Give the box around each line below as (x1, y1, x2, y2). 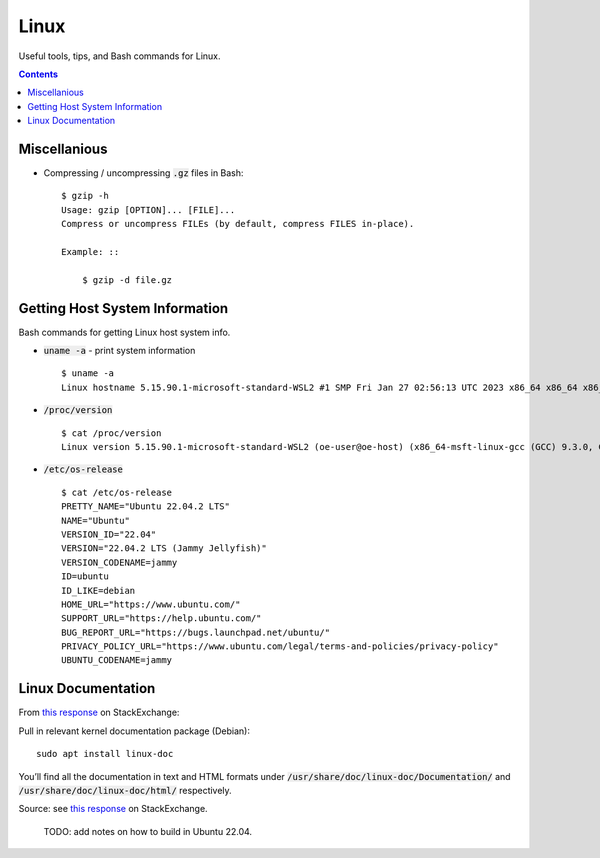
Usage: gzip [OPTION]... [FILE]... (61, 204, 236, 215)
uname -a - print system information (43, 345, 196, 357)
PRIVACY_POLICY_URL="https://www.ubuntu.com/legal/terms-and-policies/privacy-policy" (61, 641, 499, 652)
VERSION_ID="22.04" (61, 528, 157, 540)
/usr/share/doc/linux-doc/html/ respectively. (18, 784, 232, 796)
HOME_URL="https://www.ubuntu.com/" (61, 598, 241, 610)
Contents (18, 68, 59, 80)
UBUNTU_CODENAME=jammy (61, 655, 173, 666)
